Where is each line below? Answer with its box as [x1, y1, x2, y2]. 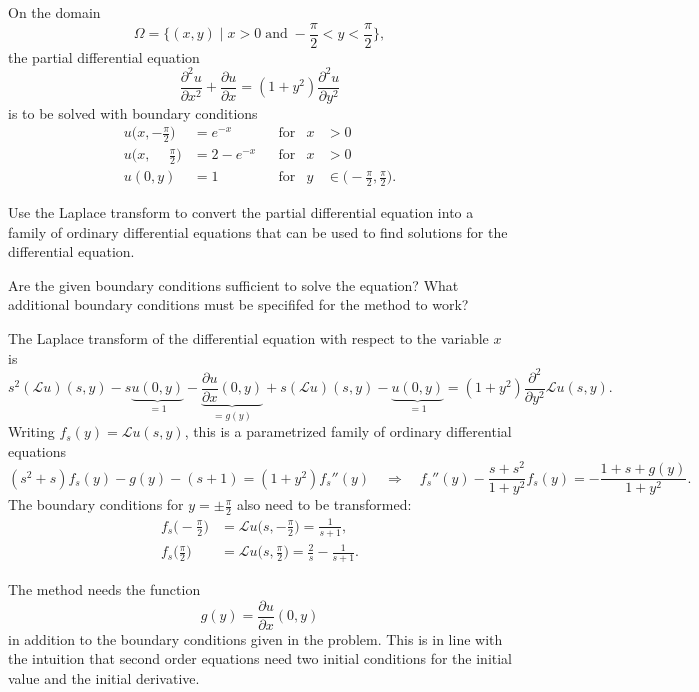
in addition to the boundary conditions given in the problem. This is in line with [8, 628, 503, 649]
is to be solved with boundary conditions [8, 102, 258, 123]
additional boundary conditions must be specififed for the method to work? [8, 294, 469, 315]
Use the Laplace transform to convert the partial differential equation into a [8, 201, 474, 222]
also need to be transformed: [236, 494, 412, 515]
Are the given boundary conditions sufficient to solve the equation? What [8, 274, 459, 295]
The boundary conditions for [8, 494, 184, 515]
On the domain [8, 2, 101, 22]
